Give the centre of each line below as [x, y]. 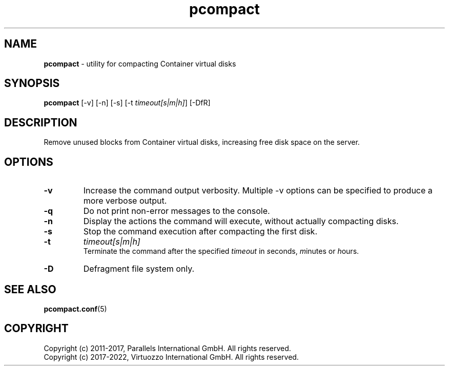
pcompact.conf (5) [75, 309]
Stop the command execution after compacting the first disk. [200, 232]
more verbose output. [125, 201]
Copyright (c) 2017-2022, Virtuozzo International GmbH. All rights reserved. [171, 357]
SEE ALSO [30, 289]
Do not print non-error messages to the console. [177, 211]
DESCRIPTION [41, 122]
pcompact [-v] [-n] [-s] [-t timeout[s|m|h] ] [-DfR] [127, 103]
